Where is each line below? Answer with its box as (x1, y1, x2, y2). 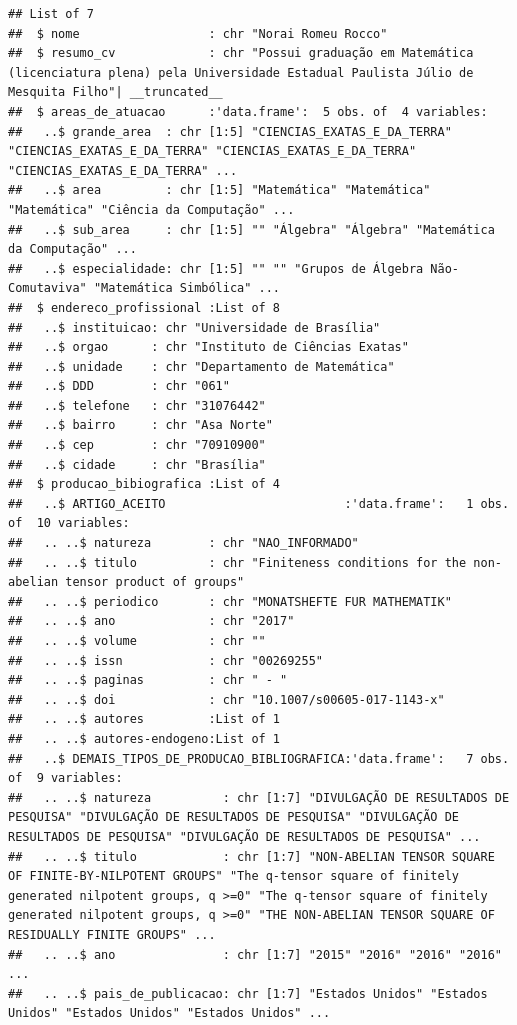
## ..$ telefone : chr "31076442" (8, 398, 266, 413)
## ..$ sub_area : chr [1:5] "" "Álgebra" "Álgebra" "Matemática (8, 222, 495, 237)
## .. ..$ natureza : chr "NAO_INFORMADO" (8, 536, 359, 551)
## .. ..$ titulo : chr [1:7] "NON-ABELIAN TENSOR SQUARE (8, 849, 495, 864)
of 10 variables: (8, 516, 130, 531)
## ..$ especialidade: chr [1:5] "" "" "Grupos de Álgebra (8, 261, 424, 276)
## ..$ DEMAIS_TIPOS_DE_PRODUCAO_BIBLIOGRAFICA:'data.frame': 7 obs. (8, 751, 510, 766)
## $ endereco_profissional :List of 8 (8, 300, 281, 315)
